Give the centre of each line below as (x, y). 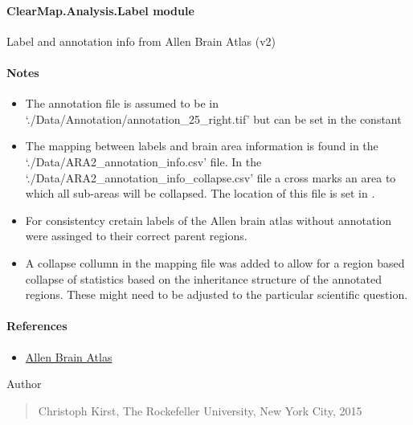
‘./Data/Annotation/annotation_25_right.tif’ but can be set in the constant (213, 119)
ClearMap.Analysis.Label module (100, 10)
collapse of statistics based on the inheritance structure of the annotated (203, 278)
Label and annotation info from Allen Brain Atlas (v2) (141, 41)
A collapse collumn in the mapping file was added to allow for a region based (215, 262)
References (37, 326)
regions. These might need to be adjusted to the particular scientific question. (217, 294)
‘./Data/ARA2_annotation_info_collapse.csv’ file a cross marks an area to (211, 177)
